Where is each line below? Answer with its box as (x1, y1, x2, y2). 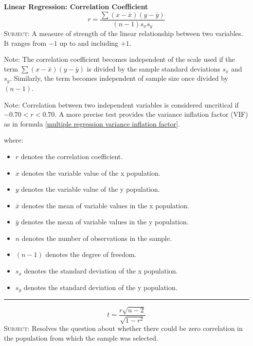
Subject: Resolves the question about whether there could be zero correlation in (4, 323, 243, 333)
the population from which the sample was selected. (4, 332, 158, 343)
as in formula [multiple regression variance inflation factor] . (4, 118, 180, 128)
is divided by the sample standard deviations (87, 63, 220, 73)
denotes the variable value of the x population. (21, 167, 161, 178)
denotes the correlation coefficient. (20, 151, 123, 161)
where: (4, 135, 23, 145)
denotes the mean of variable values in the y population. (21, 217, 189, 227)
